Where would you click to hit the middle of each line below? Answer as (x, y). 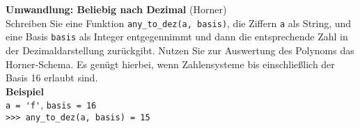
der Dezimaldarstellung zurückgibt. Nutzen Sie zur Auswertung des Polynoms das (180, 50)
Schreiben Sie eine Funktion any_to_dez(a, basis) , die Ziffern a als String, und (179, 23)
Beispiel (25, 91)
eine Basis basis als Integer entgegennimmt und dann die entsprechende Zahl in (177, 37)
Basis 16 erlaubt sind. (52, 78)
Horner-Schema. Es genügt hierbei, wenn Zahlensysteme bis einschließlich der (170, 64)
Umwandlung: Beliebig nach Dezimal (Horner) (116, 9)
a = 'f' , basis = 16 (51, 105)
